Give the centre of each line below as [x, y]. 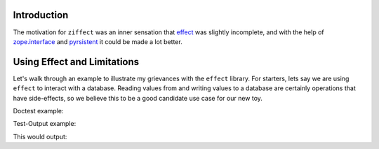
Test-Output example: [45, 124]
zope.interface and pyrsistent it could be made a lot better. [98, 41]
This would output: [40, 136]
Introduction [41, 15]
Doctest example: [38, 111]
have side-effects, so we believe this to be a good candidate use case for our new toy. [138, 98]
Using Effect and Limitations [76, 62]
